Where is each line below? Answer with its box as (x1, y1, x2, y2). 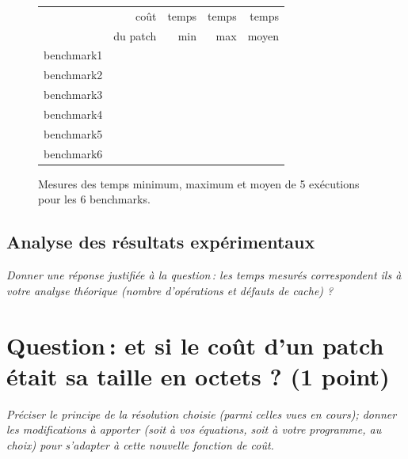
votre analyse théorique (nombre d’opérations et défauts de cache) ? (6, 282, 334, 298)
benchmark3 (44, 86, 103, 103)
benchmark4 (44, 105, 103, 122)
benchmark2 (44, 66, 103, 83)
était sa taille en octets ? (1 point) (6, 359, 390, 392)
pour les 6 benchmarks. (38, 191, 151, 207)
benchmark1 (44, 47, 103, 63)
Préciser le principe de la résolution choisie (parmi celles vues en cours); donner (6, 405, 397, 422)
